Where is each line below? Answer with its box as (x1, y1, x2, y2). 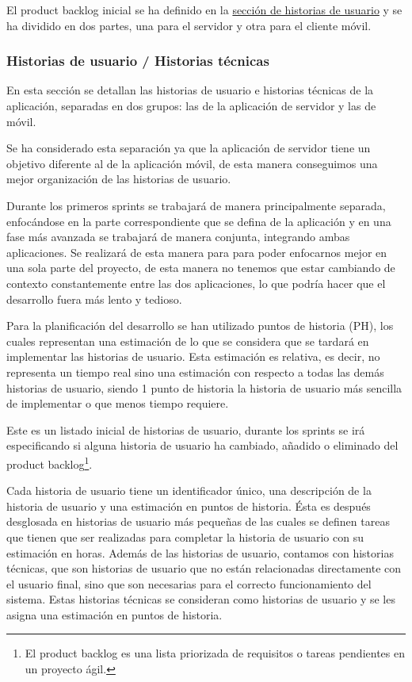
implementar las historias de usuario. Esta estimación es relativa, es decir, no (6, 348, 380, 365)
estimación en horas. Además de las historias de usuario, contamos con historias (6, 544, 394, 561)
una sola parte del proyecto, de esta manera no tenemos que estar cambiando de (6, 259, 395, 276)
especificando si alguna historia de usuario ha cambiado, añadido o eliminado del (6, 437, 399, 454)
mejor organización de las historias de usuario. (6, 170, 231, 187)
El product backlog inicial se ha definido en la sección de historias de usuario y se (6, 2, 402, 17)
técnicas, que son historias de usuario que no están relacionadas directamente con (6, 560, 402, 577)
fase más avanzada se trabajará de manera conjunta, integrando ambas (6, 228, 350, 245)
